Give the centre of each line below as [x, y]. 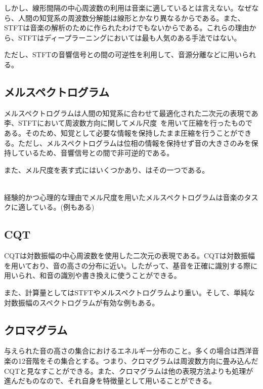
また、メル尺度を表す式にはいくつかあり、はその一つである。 [107, 169]
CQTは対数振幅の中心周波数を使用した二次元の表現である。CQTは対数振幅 [130, 256]
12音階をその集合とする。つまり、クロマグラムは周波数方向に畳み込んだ [138, 361]
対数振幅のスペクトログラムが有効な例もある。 [82, 302]
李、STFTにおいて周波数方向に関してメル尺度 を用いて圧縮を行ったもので [128, 123]
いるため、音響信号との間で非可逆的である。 [99, 153]
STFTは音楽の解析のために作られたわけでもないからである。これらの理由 [127, 28]
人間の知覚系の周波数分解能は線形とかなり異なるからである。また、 [131, 17]
